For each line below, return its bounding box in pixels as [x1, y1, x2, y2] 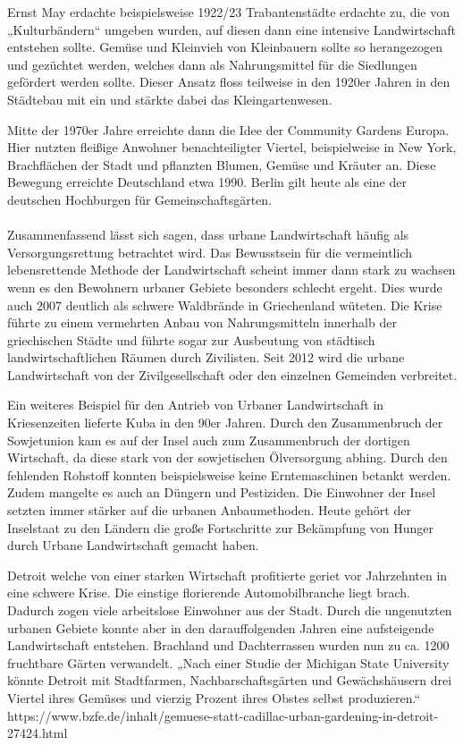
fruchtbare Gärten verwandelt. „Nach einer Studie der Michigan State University [7, 653, 450, 672]
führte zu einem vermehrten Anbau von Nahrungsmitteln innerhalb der [7, 313, 397, 332]
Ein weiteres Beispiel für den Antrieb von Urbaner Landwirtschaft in [7, 395, 384, 414]
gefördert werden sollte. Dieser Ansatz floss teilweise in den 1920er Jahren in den [7, 72, 450, 91]
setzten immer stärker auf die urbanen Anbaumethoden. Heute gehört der [7, 501, 411, 520]
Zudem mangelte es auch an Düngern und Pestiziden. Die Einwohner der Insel [7, 483, 436, 502]
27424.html [7, 724, 68, 742]
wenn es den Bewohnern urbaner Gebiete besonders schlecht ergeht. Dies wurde [7, 277, 442, 296]
